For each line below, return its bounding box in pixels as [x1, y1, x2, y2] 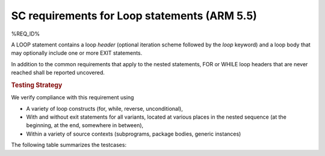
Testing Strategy [11, 81, 63, 89]
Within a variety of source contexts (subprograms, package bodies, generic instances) [26, 130, 241, 137]
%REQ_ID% [11, 30, 40, 37]
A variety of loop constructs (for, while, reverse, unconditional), [26, 105, 184, 112]
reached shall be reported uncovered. [11, 69, 105, 76]
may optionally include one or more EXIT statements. [11, 49, 143, 57]
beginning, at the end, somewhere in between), [26, 122, 144, 129]
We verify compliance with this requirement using [11, 94, 134, 101]
